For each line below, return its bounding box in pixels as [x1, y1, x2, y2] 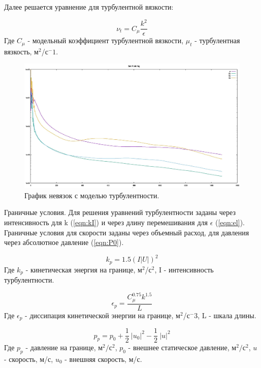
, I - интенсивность [154, 264, 214, 274]
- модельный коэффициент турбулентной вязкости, [27, 35, 184, 46]
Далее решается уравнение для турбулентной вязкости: [4, 2, 174, 12]
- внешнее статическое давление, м [128, 342, 237, 353]
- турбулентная [194, 35, 240, 46]
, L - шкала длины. [198, 310, 256, 320]
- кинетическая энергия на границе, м [25, 264, 142, 274]
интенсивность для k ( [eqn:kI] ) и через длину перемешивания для [4, 217, 208, 227]
